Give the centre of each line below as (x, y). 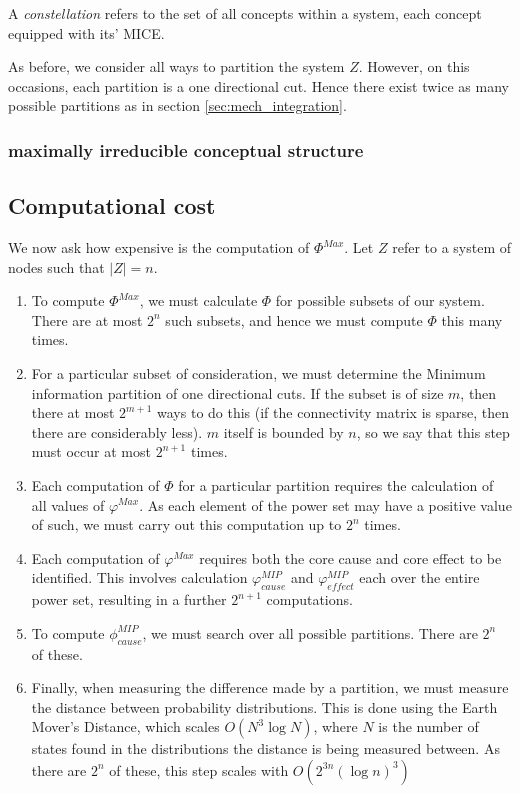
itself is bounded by (283, 431)
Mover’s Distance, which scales (125, 726)
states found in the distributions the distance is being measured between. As (265, 748)
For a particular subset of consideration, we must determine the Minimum (258, 372)
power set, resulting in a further (129, 599)
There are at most (87, 319)
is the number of (428, 726)
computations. (309, 599)
